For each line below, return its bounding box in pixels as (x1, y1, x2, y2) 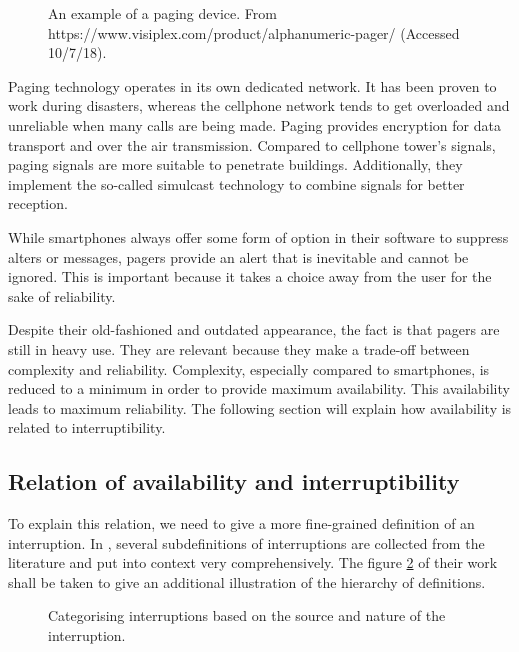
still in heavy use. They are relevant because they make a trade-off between (8, 338, 470, 359)
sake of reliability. (8, 285, 116, 306)
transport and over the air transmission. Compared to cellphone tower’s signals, (8, 134, 496, 155)
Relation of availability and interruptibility (8, 466, 460, 497)
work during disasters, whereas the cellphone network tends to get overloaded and (8, 95, 510, 116)
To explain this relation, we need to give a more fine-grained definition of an (8, 513, 475, 534)
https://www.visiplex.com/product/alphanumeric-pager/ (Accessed (48, 22, 460, 43)
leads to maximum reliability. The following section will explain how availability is (8, 397, 512, 418)
